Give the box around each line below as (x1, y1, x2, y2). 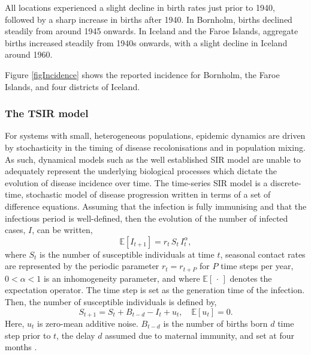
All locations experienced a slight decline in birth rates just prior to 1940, (5, 1, 275, 13)
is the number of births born (163, 317, 268, 329)
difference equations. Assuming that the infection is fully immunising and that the (5, 199, 307, 212)
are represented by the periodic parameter (5, 259, 159, 272)
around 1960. (5, 48, 53, 61)
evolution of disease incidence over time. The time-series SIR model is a (5, 176, 268, 189)
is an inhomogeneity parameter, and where (43, 272, 200, 284)
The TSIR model (5, 106, 89, 121)
